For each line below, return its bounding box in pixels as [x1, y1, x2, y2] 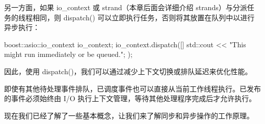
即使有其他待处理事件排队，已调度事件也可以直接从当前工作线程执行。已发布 [4, 83, 261, 94]
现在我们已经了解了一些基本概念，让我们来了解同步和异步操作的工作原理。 [4, 110, 254, 120]
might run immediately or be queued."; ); [4, 49, 132, 59]
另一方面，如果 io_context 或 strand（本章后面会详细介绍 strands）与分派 [4, 2, 247, 12]
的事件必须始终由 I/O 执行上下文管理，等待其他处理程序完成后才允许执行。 [4, 93, 256, 104]
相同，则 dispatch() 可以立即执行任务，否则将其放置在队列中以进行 [32, 12, 255, 22]
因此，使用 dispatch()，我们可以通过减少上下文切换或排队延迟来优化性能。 [4, 66, 252, 76]
